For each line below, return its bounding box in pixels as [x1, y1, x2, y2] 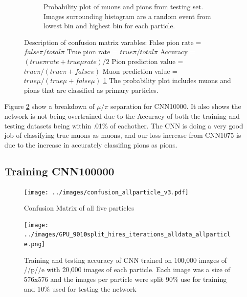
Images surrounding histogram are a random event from [44, 11, 211, 21]
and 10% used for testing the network [24, 283, 136, 294]
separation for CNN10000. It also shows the [111, 101, 241, 111]
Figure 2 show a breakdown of [4, 101, 95, 111]
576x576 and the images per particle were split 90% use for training [24, 274, 227, 284]
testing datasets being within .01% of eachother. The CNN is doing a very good [4, 120, 244, 130]
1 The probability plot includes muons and [103, 75, 231, 85]
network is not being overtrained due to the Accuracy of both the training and [4, 110, 240, 121]
